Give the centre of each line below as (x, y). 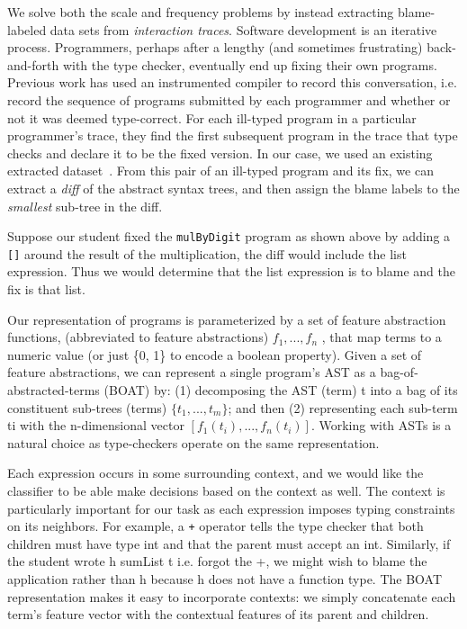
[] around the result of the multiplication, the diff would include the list (207, 253)
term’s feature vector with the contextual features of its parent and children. (218, 614)
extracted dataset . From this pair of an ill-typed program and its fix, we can (220, 171)
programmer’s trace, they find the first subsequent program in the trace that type (233, 135)
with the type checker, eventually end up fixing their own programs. (250, 64)
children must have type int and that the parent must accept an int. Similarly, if (229, 543)
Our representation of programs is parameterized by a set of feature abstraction (227, 319)
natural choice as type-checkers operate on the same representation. (193, 442)
